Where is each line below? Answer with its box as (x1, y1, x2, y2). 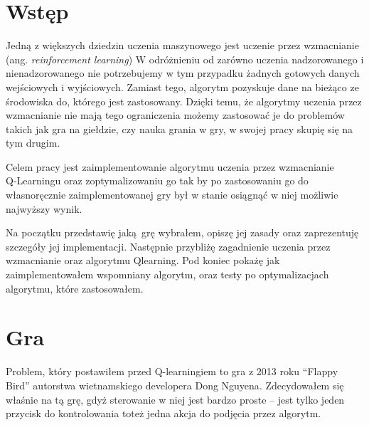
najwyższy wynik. (6, 201, 82, 216)
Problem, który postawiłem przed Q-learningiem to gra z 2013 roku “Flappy (6, 364, 338, 379)
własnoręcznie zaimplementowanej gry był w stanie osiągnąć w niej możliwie (6, 187, 338, 202)
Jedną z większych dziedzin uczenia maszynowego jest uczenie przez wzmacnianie (6, 38, 359, 53)
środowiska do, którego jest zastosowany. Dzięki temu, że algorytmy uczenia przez (6, 93, 362, 108)
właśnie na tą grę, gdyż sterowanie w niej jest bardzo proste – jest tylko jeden (6, 392, 345, 406)
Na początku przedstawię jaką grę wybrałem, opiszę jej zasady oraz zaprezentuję (6, 225, 359, 240)
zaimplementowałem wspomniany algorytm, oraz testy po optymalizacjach (6, 267, 329, 282)
